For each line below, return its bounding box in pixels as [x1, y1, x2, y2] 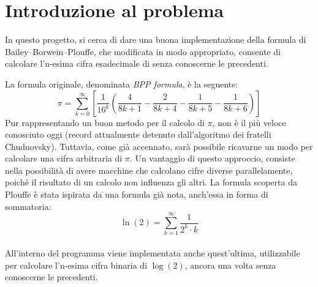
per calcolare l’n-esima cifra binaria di [5, 258, 148, 271]
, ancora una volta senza [184, 258, 276, 271]
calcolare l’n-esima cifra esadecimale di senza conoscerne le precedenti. [5, 57, 268, 70]
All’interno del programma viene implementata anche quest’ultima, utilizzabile [5, 246, 300, 259]
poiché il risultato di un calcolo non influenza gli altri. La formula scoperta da [5, 176, 297, 188]
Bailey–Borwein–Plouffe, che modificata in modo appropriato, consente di [5, 45, 281, 58]
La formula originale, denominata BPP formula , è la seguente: [5, 77, 238, 90]
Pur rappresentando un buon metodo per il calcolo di [5, 116, 205, 129]
